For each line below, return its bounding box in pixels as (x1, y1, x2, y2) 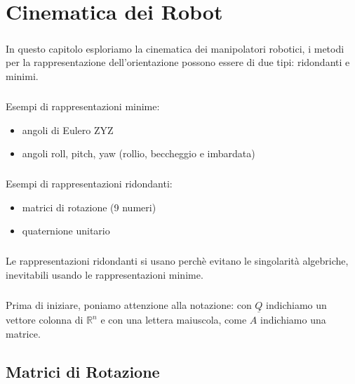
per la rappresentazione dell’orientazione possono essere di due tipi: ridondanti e (6, 55, 350, 69)
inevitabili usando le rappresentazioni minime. (6, 267, 203, 282)
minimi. (6, 68, 39, 83)
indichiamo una (260, 312, 326, 326)
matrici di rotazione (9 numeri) (22, 199, 156, 214)
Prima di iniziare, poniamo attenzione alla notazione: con (6, 297, 252, 312)
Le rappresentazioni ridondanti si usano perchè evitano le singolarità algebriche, (6, 253, 349, 268)
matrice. (6, 326, 41, 340)
